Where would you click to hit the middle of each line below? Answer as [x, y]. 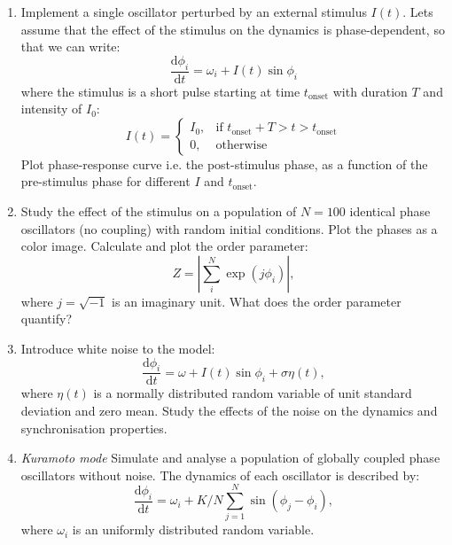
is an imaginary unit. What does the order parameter [257, 301]
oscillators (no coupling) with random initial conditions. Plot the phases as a [229, 228]
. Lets [418, 12]
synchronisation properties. [94, 428]
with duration [370, 91]
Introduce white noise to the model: [118, 348]
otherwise [242, 145]
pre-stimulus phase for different [105, 181]
